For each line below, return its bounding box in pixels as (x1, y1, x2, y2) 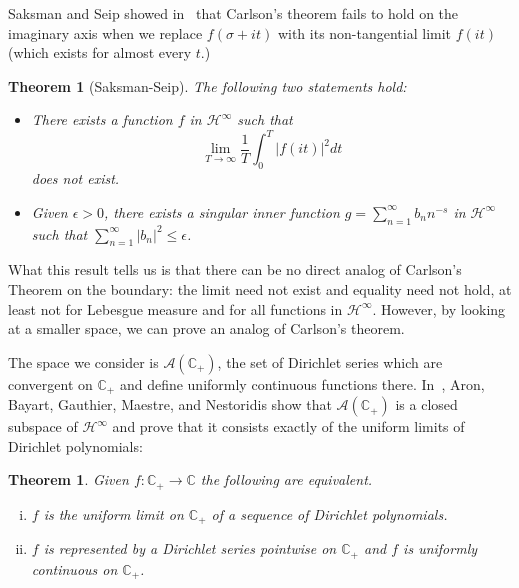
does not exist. (31, 168, 120, 189)
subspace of (8, 416, 78, 437)
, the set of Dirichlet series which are (217, 351, 443, 372)
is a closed (395, 394, 458, 415)
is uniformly (403, 538, 478, 559)
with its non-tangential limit (277, 22, 452, 43)
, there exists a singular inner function (104, 201, 340, 222)
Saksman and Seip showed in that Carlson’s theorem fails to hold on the (8, 3, 459, 23)
